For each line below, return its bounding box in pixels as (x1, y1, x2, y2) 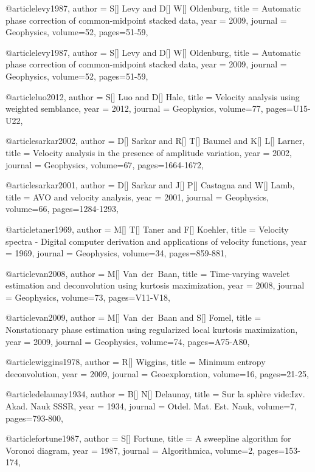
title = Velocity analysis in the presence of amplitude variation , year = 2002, (5, 146, 292, 159)
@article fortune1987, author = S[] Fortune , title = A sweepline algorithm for (5, 432, 291, 445)
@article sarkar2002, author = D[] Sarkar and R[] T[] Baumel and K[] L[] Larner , (5, 134, 305, 147)
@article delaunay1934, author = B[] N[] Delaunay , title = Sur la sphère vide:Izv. (5, 388, 305, 400)
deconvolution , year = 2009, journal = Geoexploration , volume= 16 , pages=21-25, (5, 367, 309, 380)
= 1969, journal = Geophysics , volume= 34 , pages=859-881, (5, 247, 227, 259)
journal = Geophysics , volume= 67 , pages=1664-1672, (5, 158, 204, 171)
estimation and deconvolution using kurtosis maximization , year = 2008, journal (5, 279, 305, 292)
